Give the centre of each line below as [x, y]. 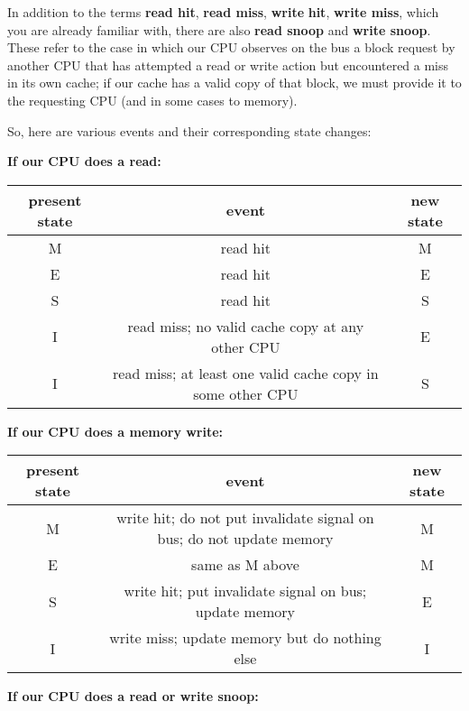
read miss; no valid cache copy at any [246, 326]
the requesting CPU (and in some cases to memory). [152, 100]
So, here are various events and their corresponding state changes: [189, 130]
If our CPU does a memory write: [115, 431]
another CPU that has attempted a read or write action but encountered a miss [228, 65]
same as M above [245, 565]
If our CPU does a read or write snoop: [133, 696]
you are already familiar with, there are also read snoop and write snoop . [219, 29]
